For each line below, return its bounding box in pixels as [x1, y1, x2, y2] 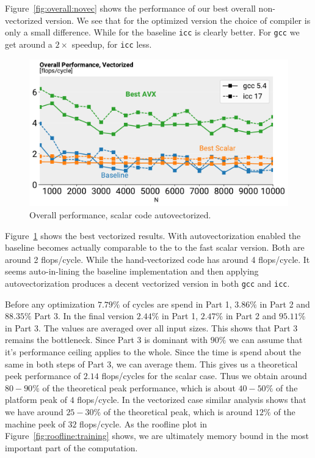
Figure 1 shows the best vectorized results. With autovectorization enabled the [5, 229, 301, 242]
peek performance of [5, 369, 81, 382]
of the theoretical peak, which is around [103, 405, 253, 418]
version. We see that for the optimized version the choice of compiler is [45, 13, 311, 26]
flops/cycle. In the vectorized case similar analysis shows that [77, 393, 306, 406]
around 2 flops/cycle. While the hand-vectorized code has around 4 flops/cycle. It [5, 253, 310, 265]
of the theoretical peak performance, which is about [42, 381, 236, 394]
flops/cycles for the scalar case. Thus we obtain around [101, 369, 307, 382]
